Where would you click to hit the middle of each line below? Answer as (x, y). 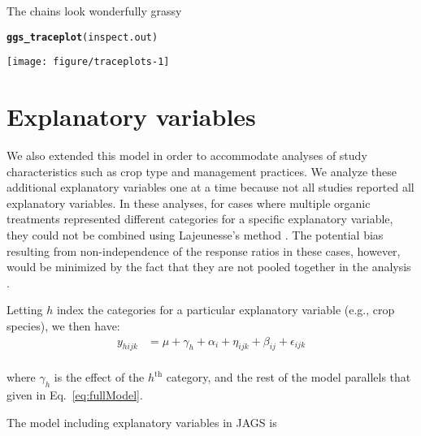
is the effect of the (99, 377)
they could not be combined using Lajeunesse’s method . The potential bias (195, 235)
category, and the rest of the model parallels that (289, 377)
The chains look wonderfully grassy (94, 11)
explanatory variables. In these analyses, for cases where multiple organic (189, 203)
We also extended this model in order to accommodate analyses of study (187, 155)
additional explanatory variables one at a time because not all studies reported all (210, 187)
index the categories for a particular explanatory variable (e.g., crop (226, 310)
